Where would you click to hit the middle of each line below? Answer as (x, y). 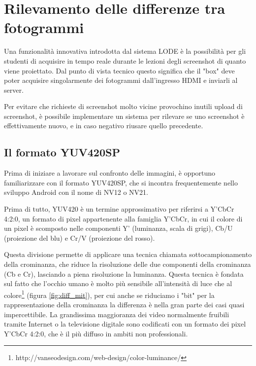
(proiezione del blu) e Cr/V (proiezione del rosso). (80, 238)
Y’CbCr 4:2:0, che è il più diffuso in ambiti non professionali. (96, 333)
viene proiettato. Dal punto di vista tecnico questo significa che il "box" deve (119, 70)
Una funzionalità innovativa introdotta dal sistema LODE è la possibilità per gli (125, 51)
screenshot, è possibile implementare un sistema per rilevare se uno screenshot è (124, 116)
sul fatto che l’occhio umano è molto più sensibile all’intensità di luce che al (118, 283)
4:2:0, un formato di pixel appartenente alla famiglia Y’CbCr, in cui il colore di (123, 218)
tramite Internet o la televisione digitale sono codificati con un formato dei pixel (125, 324)
